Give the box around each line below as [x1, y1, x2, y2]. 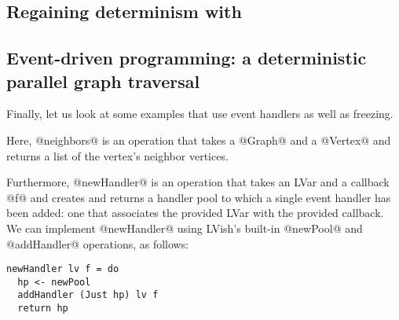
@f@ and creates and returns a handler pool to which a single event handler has [6, 189, 391, 205]
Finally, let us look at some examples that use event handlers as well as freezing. [6, 105, 394, 122]
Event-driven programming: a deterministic [6, 46, 367, 70]
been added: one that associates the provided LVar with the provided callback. [6, 204, 384, 221]
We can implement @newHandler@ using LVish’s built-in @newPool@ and [6, 219, 363, 236]
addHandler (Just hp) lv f [17, 289, 159, 301]
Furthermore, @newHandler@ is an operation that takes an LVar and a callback [6, 174, 390, 190]
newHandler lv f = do [6, 263, 119, 275]
